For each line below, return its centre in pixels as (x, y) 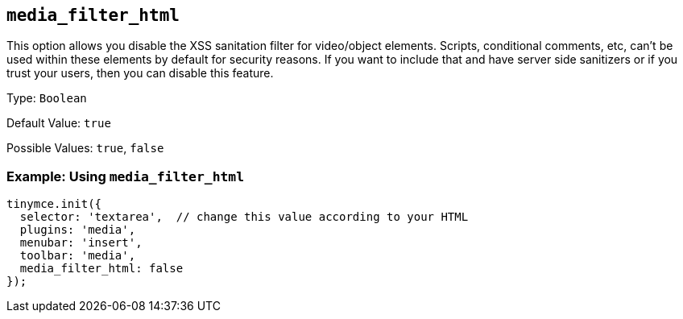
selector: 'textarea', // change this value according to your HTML (244, 217)
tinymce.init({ (54, 204)
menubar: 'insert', (81, 243)
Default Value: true (59, 123)
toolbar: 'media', (78, 256)
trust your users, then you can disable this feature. (140, 73)
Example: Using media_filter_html (126, 176)
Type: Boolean (47, 98)
